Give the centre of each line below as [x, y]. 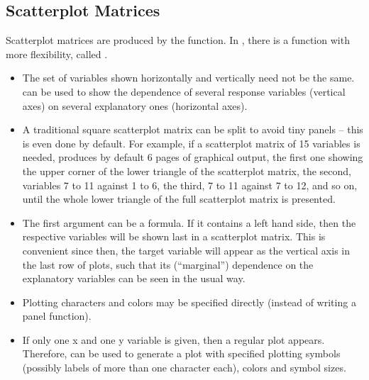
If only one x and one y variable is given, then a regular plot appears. [174, 339]
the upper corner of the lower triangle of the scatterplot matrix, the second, [187, 171]
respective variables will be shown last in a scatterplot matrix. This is [174, 236]
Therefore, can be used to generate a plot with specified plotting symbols [181, 353]
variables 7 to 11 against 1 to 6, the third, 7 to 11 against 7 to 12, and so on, [190, 185]
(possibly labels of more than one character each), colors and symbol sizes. [184, 368]
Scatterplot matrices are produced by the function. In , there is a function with [178, 40]
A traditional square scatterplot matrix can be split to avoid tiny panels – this [193, 129]
